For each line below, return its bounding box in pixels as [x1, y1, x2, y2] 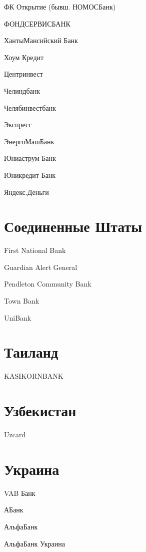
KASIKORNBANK [4, 371, 63, 381]
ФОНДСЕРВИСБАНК [4, 18, 70, 29]
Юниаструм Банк [4, 153, 56, 163]
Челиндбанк [4, 85, 40, 96]
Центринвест [4, 69, 43, 79]
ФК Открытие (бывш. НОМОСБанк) [4, 2, 116, 12]
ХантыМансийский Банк [4, 35, 78, 46]
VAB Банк [4, 487, 35, 498]
